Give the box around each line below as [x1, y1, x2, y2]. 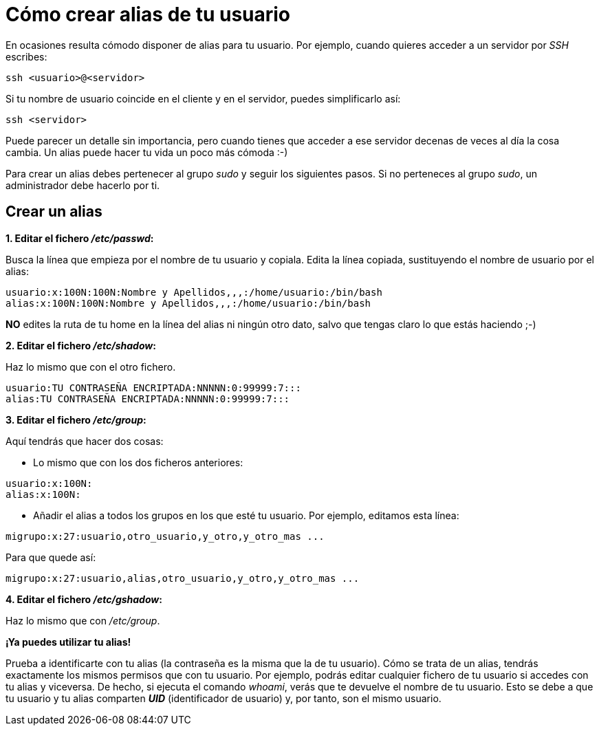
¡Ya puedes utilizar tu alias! [6, 635, 131, 648]
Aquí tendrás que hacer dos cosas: [6, 435, 164, 447]
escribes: [6, 50, 47, 63]
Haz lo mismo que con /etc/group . [6, 614, 160, 626]
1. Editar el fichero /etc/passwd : [6, 232, 154, 244]
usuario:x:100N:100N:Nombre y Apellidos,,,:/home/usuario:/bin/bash [6, 286, 382, 298]
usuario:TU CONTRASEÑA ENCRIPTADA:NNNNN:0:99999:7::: [6, 382, 301, 393]
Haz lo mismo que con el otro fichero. [6, 360, 176, 373]
